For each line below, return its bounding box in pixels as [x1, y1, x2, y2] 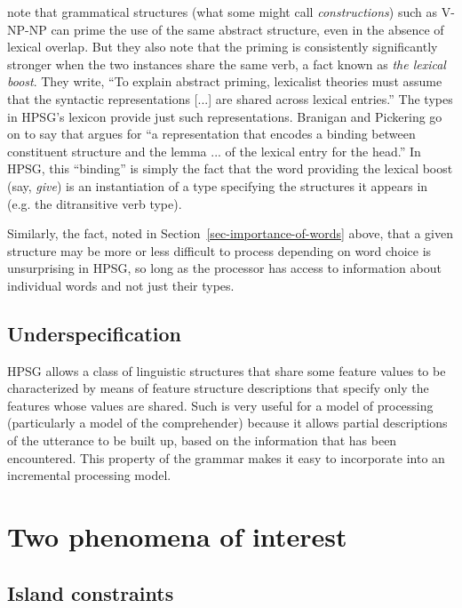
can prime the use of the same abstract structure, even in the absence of [51, 20, 444, 38]
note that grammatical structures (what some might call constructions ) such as [7, 3, 438, 20]
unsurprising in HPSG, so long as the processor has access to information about [7, 259, 442, 277]
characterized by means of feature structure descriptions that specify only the [7, 379, 429, 397]
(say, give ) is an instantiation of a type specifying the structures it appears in [7, 176, 428, 195]
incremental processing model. [7, 466, 171, 484]
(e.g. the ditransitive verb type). [7, 194, 182, 212]
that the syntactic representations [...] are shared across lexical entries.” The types [7, 89, 453, 108]
